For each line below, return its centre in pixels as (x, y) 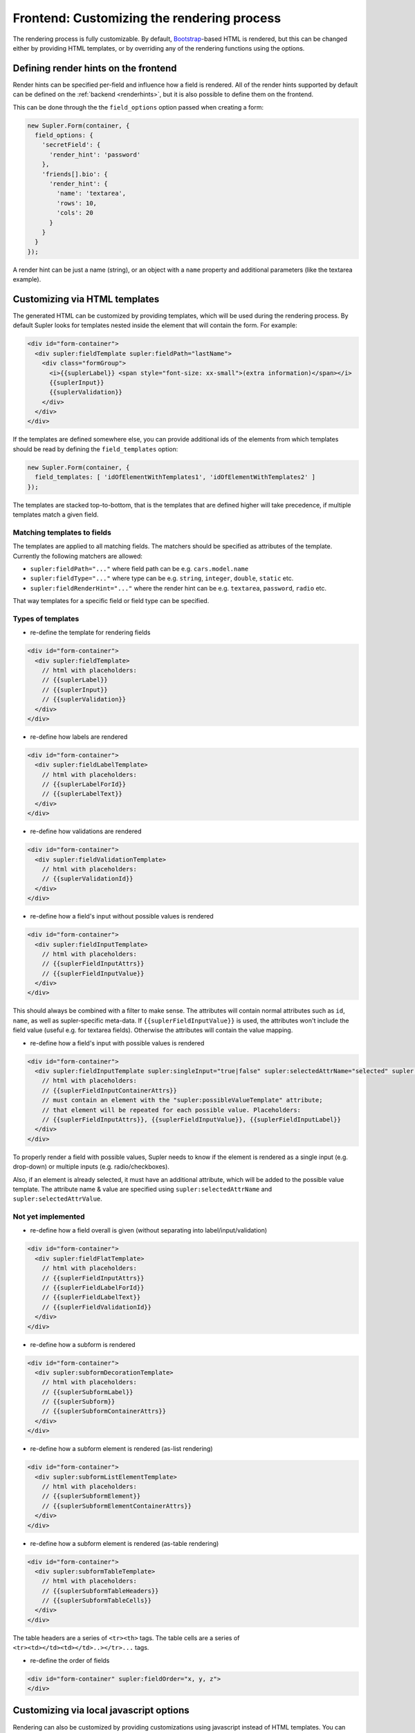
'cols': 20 (75, 213)
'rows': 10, (76, 203)
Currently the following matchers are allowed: (78, 556)
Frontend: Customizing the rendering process (147, 18)
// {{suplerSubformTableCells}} (97, 1601)
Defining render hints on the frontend (95, 68)
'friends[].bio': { (75, 174)
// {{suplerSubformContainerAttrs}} (104, 1411)
